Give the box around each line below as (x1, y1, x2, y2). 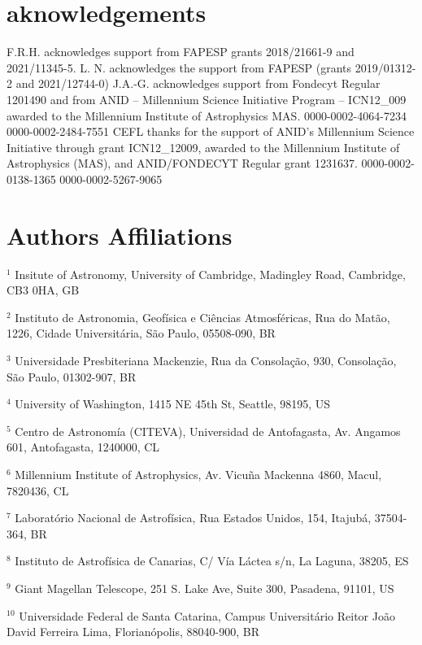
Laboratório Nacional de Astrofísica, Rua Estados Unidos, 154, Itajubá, (15, 509, 372, 526)
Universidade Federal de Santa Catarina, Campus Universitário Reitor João (19, 607, 395, 624)
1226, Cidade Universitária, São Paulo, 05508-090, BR (7, 325, 276, 342)
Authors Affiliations (7, 218, 233, 251)
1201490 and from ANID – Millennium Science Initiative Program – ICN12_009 (7, 90, 407, 107)
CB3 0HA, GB (7, 281, 80, 299)
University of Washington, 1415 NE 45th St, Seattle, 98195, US (15, 395, 331, 412)
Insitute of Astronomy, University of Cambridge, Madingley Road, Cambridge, (15, 265, 406, 282)
